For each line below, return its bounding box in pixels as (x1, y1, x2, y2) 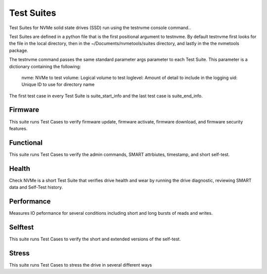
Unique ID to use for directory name (21, 81, 95, 87)
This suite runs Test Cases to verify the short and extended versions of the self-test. (9, 236, 181, 242)
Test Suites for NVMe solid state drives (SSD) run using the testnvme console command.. (9, 25, 191, 31)
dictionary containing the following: (9, 63, 81, 69)
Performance (9, 197, 51, 205)
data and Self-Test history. (9, 184, 63, 190)
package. (9, 47, 28, 53)
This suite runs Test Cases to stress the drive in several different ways (9, 262, 152, 268)
